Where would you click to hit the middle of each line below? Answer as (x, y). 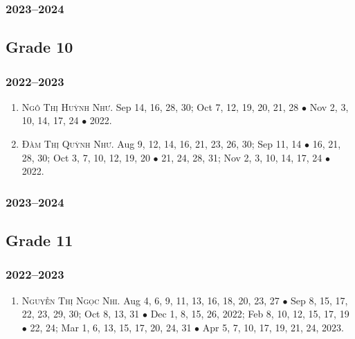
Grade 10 (39, 47)
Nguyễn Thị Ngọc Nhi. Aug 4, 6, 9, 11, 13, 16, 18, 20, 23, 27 (151, 300)
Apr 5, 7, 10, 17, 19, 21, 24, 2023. (273, 327)
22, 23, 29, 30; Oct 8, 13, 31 (81, 314)
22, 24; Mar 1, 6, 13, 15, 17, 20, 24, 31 (111, 327)
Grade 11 (39, 240)
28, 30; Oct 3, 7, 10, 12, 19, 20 (86, 157)
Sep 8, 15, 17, (319, 300)
